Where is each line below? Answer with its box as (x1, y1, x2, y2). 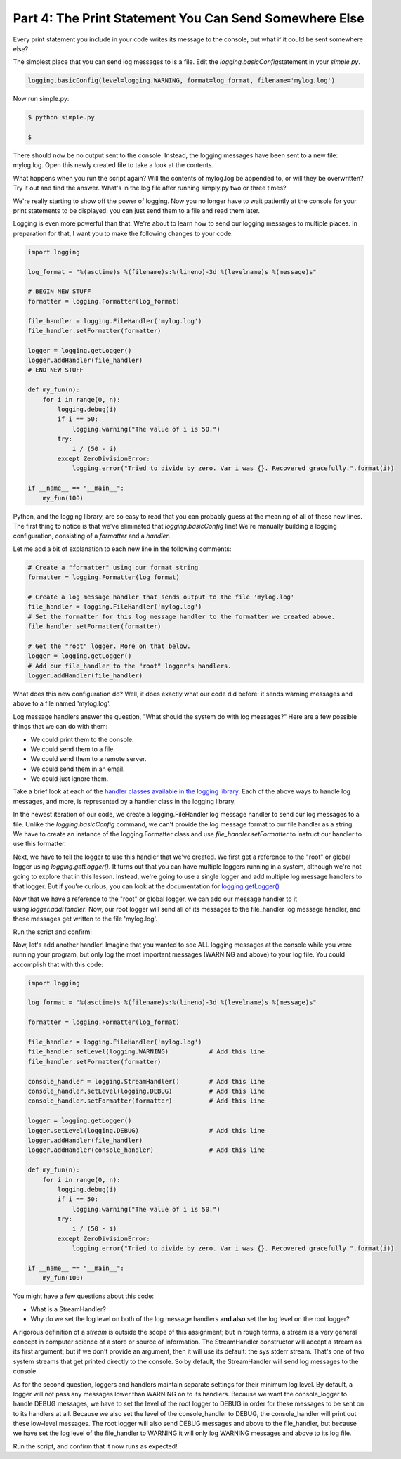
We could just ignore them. (30, 774, 109, 783)
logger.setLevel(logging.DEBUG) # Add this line (27, 1127, 265, 1134)
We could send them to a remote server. (30, 755, 147, 763)
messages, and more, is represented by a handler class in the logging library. (13, 797, 236, 805)
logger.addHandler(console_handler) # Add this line (27, 1146, 265, 1154)
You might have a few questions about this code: (13, 1292, 155, 1300)
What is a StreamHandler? (30, 1304, 107, 1314)
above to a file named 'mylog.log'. (13, 699, 112, 708)
